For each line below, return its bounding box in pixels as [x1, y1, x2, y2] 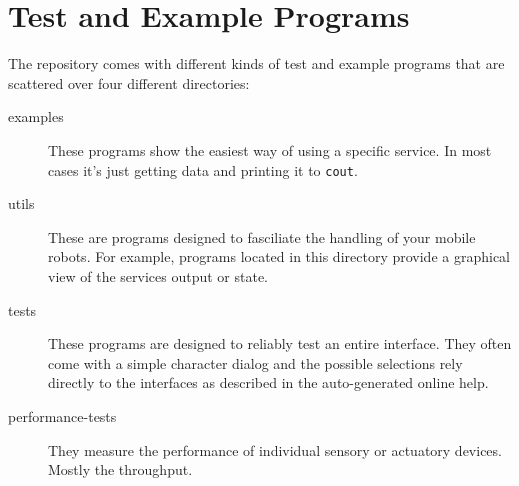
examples [8, 106, 64, 127]
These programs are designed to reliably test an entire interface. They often [48, 333, 512, 354]
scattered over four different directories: [8, 72, 250, 93]
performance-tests [8, 405, 117, 426]
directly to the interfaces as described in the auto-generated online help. [48, 372, 489, 393]
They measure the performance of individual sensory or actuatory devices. [48, 439, 502, 460]
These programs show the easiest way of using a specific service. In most [48, 139, 492, 160]
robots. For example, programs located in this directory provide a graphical [48, 246, 510, 267]
